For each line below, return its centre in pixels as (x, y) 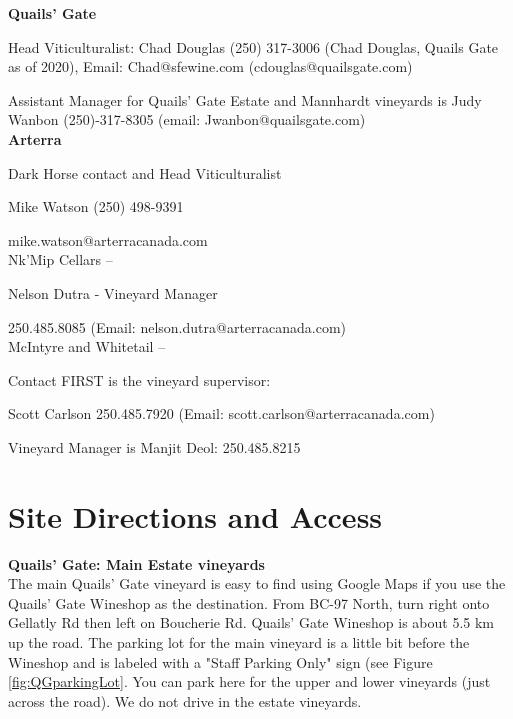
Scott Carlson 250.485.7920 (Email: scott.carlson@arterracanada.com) (221, 413)
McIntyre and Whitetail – (87, 346)
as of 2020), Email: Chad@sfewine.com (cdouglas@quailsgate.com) (210, 66)
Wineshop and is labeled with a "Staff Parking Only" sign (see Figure (220, 661)
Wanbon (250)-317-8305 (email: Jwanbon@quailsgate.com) (187, 119)
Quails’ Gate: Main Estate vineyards (136, 563)
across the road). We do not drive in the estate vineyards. (185, 700)
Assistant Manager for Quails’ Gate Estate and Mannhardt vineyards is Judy (245, 99)
